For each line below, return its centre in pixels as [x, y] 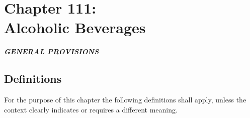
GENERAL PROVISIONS [52, 51]
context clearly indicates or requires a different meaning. [91, 109]
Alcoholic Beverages [75, 27]
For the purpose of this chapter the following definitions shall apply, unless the [125, 100]
